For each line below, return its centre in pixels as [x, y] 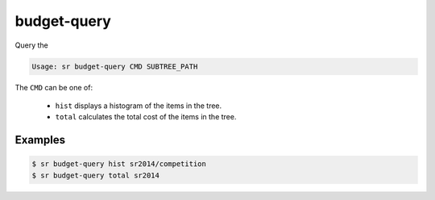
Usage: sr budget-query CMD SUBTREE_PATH [115, 66]
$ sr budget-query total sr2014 [96, 175]
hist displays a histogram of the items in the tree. [139, 106]
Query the [31, 45]
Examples [40, 140]
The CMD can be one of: [54, 87]
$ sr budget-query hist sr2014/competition [119, 164]
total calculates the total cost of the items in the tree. [146, 117]
